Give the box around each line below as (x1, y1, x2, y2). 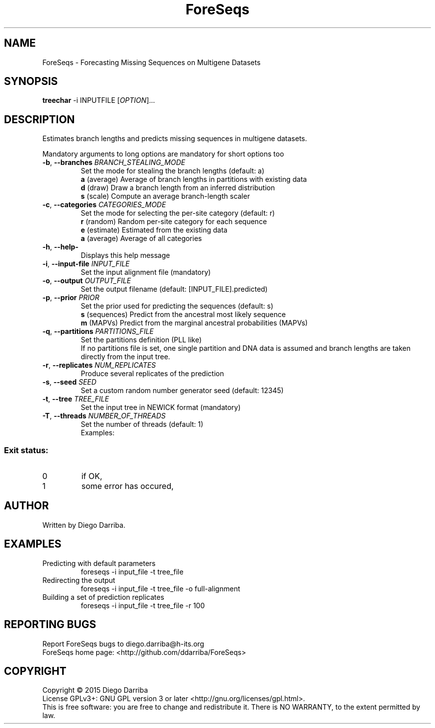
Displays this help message (80, 251, 170, 260)
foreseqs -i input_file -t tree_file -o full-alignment (80, 584, 240, 593)
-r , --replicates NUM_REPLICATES (42, 361, 156, 370)
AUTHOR (4, 499, 49, 512)
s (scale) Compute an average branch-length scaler (80, 192, 250, 201)
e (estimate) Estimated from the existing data (80, 226, 227, 235)
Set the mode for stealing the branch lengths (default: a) (80, 166, 265, 175)
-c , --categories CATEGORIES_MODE (42, 200, 166, 209)
